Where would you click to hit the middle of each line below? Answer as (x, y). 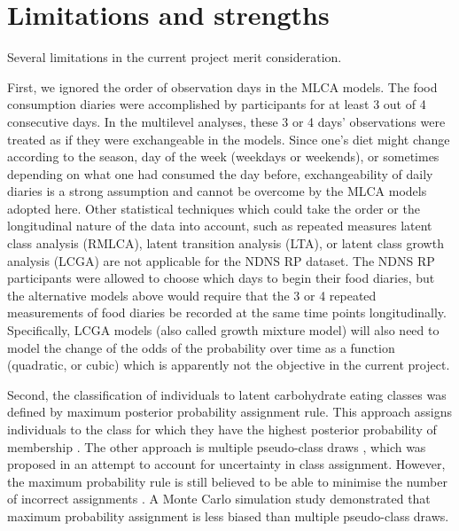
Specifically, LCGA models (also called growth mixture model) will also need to (223, 330)
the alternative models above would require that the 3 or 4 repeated (192, 295)
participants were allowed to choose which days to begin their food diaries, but (221, 278)
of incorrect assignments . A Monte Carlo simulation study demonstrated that (219, 499)
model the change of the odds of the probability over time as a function (201, 347)
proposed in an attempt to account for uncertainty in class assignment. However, (226, 464)
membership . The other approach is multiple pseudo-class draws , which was (217, 446)
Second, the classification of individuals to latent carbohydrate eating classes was (227, 394)
